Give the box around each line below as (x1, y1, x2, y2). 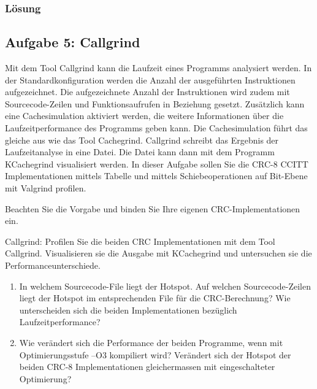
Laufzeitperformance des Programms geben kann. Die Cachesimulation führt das (5, 121, 308, 134)
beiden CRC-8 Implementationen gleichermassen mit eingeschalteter (19, 360, 275, 373)
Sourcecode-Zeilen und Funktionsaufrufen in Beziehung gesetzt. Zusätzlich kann (5, 97, 305, 110)
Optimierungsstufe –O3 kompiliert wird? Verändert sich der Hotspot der (19, 348, 291, 361)
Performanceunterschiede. (5, 258, 101, 271)
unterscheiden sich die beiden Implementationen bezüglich (19, 303, 237, 316)
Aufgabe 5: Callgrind (5, 33, 140, 52)
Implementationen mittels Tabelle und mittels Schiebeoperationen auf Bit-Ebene (5, 169, 308, 182)
